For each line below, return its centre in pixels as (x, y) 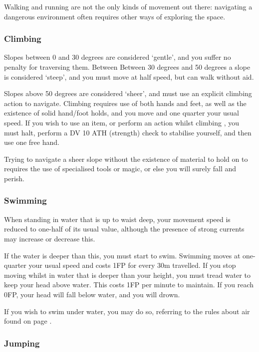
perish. (14, 178)
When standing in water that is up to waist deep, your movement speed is (117, 219)
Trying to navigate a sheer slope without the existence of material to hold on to (126, 159)
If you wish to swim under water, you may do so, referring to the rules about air (127, 311)
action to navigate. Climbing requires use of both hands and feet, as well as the (125, 103)
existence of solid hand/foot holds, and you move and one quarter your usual (122, 113)
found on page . (28, 321)
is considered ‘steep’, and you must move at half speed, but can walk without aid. (129, 76)
